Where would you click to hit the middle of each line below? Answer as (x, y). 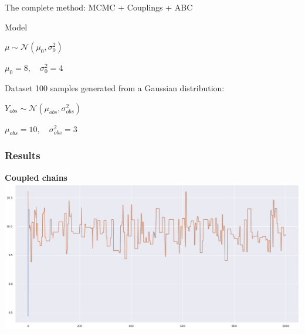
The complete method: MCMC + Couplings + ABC (99, 7)
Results (23, 155)
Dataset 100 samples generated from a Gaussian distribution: (115, 87)
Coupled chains (36, 177)
